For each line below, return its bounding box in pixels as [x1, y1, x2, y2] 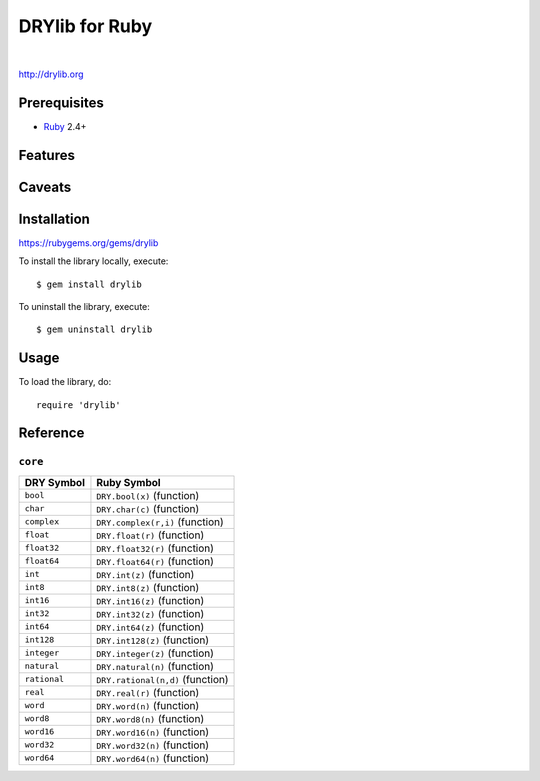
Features [18, 146, 75, 164]
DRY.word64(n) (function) [96, 751, 210, 765]
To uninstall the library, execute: [18, 300, 150, 312]
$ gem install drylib [36, 278, 142, 290]
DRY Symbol [24, 475, 85, 489]
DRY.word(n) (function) [96, 698, 200, 712]
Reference [18, 425, 85, 442]
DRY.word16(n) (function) [96, 725, 210, 739]
